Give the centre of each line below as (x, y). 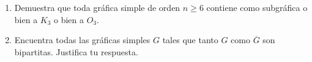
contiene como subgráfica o (257, 7)
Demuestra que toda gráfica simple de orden (97, 7)
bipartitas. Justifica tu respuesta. (76, 51)
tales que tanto (190, 40)
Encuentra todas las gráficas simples (82, 40)
